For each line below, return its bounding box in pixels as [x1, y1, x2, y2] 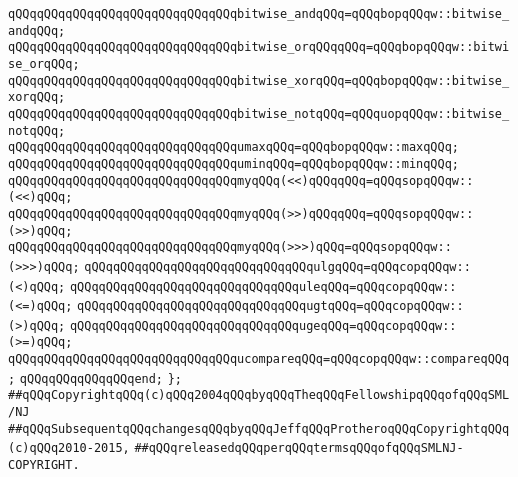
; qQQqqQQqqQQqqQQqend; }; [8, 371, 183, 386]
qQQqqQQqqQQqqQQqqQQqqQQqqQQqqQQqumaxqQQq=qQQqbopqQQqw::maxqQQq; [8, 140, 460, 155]
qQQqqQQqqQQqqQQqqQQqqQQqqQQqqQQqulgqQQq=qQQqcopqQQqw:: [84, 259, 471, 274]
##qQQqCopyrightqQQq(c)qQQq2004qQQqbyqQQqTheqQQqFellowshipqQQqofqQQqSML [8, 388, 510, 403]
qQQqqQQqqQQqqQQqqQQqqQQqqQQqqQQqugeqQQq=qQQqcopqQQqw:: [69, 318, 457, 333]
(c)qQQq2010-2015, [8, 441, 130, 456]
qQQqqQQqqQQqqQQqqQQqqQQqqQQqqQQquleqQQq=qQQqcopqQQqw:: [69, 279, 457, 294]
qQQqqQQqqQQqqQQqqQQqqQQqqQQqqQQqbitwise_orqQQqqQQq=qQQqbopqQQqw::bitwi [8, 40, 510, 55]
